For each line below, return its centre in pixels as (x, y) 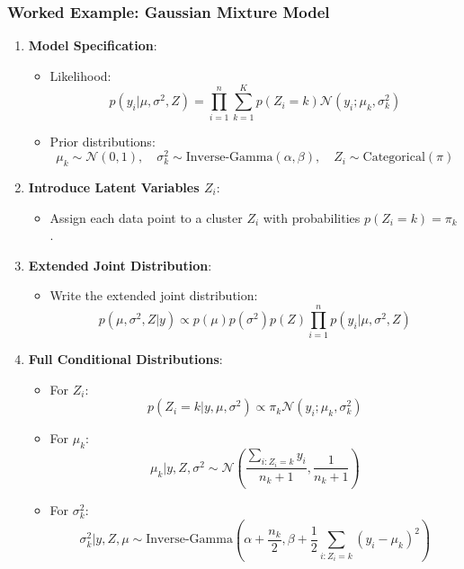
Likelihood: (80, 75)
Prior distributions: (103, 141)
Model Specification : (93, 45)
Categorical (394, 158)
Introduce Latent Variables (114, 187)
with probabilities (312, 217)
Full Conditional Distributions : (125, 359)
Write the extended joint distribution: (154, 295)
